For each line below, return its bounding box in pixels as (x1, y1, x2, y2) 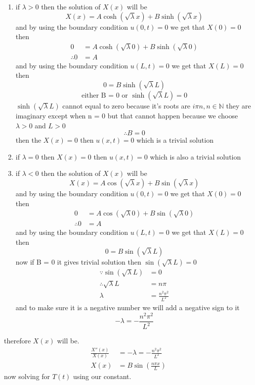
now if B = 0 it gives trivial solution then (15, 257, 141, 267)
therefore (4, 335, 31, 346)
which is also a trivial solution (150, 151, 241, 162)
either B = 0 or (81, 92, 128, 100)
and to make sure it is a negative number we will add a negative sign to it (15, 302, 240, 313)
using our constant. (73, 371, 131, 382)
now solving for (4, 371, 50, 382)
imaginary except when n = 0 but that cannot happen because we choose (15, 110, 238, 121)
